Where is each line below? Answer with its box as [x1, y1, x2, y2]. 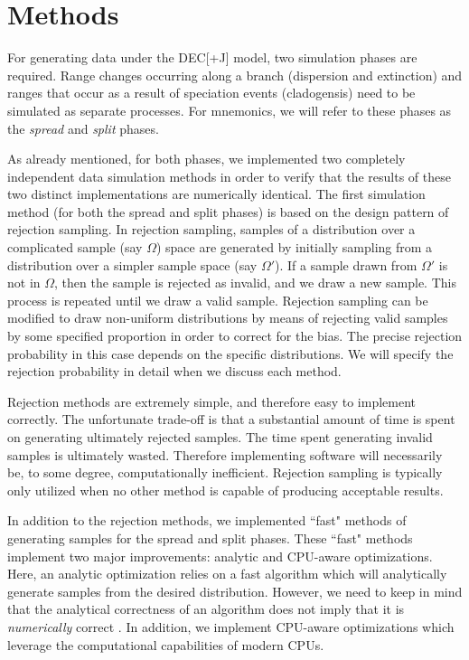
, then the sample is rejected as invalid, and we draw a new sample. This [54, 273, 456, 292]
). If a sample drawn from [275, 255, 417, 274]
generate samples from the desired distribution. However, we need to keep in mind [7, 581, 463, 600]
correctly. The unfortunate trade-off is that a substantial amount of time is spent [7, 410, 455, 429]
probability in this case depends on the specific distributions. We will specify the [7, 344, 454, 363]
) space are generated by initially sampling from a [155, 238, 433, 257]
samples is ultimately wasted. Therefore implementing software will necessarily [7, 445, 443, 464]
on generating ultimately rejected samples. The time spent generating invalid [7, 428, 433, 446]
